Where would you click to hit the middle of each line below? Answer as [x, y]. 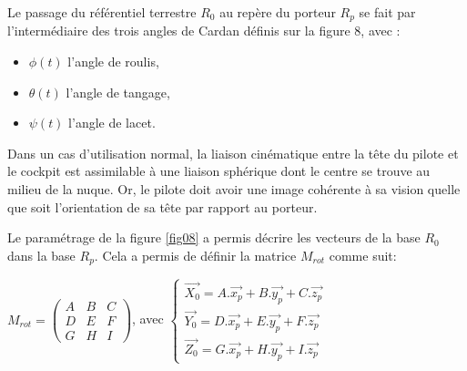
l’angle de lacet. [112, 123]
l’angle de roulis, [113, 62]
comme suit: [363, 255]
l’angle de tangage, [118, 92]
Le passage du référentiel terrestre [102, 12]
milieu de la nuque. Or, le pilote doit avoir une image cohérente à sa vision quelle [234, 189]
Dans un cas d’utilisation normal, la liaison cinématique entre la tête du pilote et [233, 153]
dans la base [41, 255]
